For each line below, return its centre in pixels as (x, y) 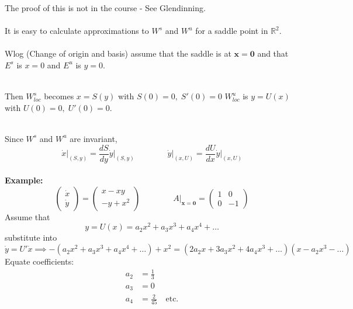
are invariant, (94, 138)
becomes (59, 96)
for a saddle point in (232, 31)
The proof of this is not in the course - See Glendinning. (105, 8)
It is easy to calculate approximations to (77, 31)
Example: (24, 180)
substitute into (31, 237)
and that (273, 53)
